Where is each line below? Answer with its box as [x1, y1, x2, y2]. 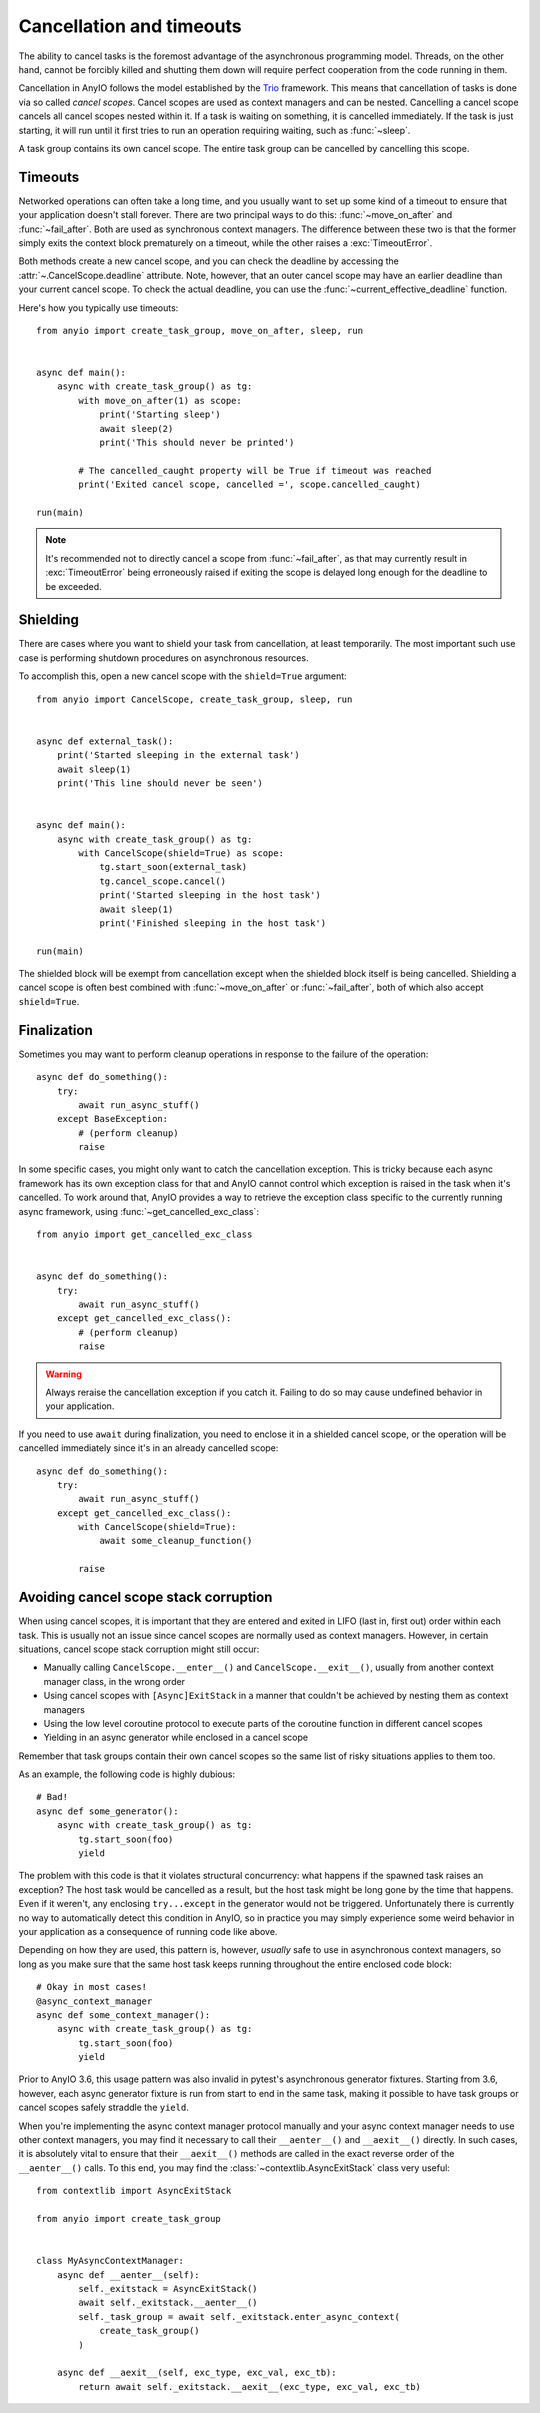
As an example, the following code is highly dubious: [18, 1768, 235, 1780]
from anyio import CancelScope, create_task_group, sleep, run [36, 693, 353, 705]
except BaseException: [56, 1113, 169, 1125]
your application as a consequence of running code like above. [18, 1925, 278, 1937]
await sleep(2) [99, 423, 174, 434]
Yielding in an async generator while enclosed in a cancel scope [43, 1731, 309, 1744]
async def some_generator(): [36, 1805, 179, 1817]
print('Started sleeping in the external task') [56, 750, 300, 761]
